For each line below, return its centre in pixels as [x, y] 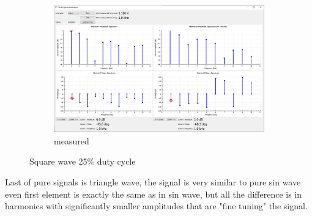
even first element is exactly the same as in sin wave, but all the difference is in [154, 194]
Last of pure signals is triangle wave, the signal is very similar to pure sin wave [153, 182]
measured [72, 140]
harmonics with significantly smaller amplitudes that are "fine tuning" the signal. [156, 206]
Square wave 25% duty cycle [83, 161]
